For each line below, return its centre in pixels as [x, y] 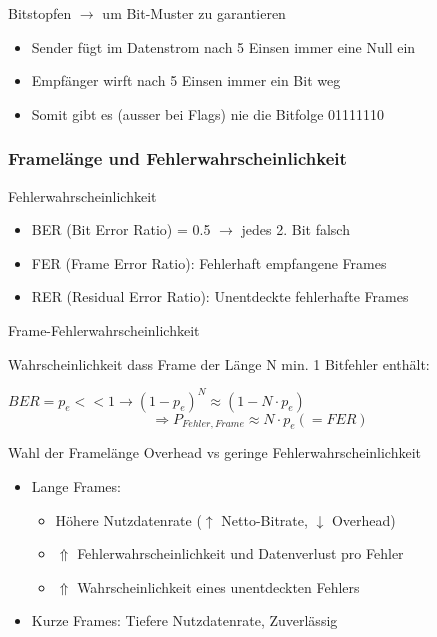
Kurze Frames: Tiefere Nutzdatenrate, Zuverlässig [184, 620]
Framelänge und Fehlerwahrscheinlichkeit [177, 158]
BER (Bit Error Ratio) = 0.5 [121, 229]
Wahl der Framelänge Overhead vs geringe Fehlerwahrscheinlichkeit [215, 452]
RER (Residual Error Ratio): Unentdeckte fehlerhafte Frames [220, 296]
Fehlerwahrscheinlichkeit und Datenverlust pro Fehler [240, 553]
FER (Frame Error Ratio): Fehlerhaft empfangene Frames [209, 262]
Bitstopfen [40, 13]
